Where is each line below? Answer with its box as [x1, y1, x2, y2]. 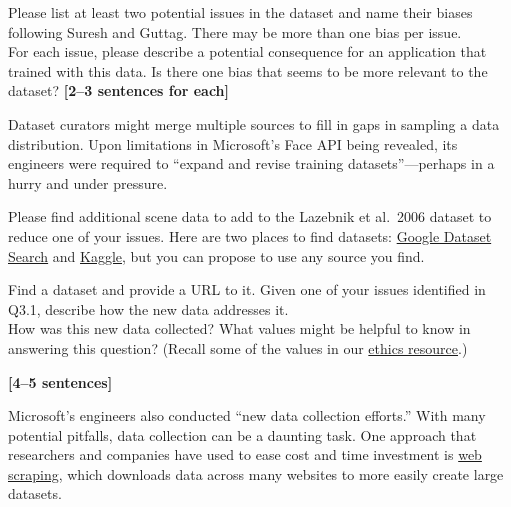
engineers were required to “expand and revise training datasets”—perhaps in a [8, 153, 495, 174]
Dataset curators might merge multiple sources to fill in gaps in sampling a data [8, 113, 500, 134]
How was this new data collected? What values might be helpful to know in [8, 318, 471, 339]
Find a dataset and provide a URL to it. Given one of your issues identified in [8, 279, 486, 300]
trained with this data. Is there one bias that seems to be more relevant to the [8, 60, 488, 81]
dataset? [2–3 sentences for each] [8, 80, 230, 101]
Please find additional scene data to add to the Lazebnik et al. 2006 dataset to [8, 206, 492, 227]
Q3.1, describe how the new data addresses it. [8, 298, 289, 319]
